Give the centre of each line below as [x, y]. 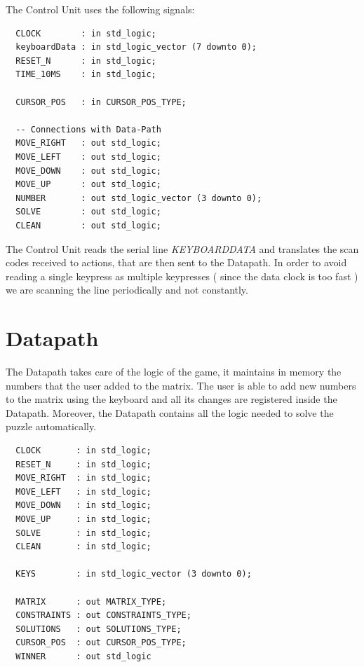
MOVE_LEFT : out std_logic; [88, 157]
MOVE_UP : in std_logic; [83, 519]
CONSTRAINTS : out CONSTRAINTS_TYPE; [103, 616]
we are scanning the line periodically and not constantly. [127, 290]
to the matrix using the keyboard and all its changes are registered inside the [171, 399]
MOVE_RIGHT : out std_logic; [88, 143]
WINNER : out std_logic [83, 656]
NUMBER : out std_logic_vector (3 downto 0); [139, 198]
